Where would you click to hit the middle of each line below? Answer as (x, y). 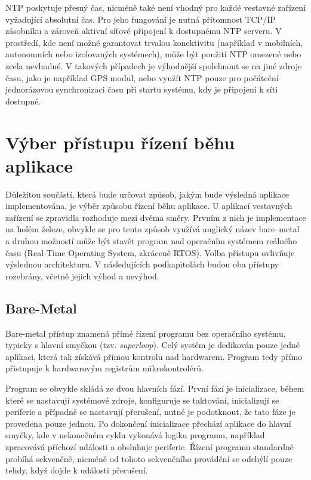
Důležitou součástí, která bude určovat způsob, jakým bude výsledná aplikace (147, 194)
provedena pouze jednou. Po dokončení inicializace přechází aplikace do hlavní (148, 423)
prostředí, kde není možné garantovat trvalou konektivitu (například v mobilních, (154, 42)
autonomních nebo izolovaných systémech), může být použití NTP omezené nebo (153, 54)
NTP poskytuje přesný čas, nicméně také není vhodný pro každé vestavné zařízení (156, 7)
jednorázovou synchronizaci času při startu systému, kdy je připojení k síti (142, 89)
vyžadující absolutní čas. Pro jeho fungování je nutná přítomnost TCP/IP (141, 19)
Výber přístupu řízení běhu (120, 142)
